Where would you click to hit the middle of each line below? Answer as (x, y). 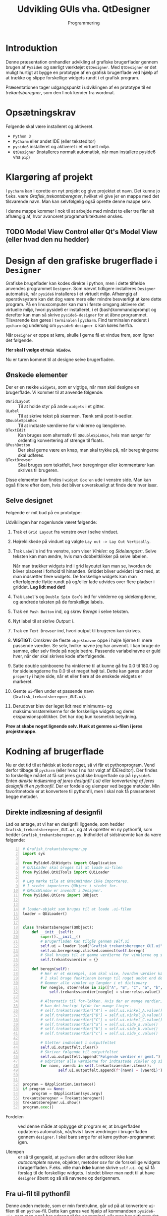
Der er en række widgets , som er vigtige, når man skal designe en (73, 387)
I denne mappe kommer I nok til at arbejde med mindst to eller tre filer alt (80, 211)
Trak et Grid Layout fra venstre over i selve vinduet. (65, 532)
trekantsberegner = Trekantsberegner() (64, 1098)
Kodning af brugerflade (55, 751)
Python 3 (22, 136)
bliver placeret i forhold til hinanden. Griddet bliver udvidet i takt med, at (86, 571)
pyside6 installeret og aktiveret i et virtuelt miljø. (61, 146)
